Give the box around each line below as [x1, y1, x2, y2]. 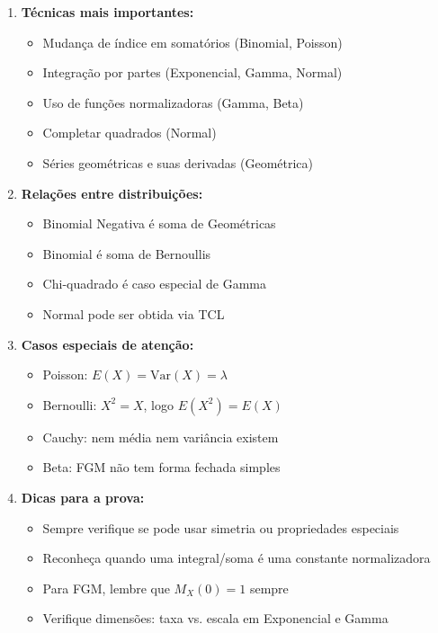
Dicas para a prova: [21, 487, 145, 506]
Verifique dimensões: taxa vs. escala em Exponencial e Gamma [42, 609, 389, 628]
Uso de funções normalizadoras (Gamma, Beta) [42, 93, 304, 111]
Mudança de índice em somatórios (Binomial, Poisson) [42, 32, 343, 51]
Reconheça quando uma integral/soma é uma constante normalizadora [42, 548, 431, 567]
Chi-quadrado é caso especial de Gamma [42, 274, 266, 293]
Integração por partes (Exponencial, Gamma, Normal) [42, 63, 343, 82]
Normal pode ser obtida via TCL [42, 304, 225, 323]
